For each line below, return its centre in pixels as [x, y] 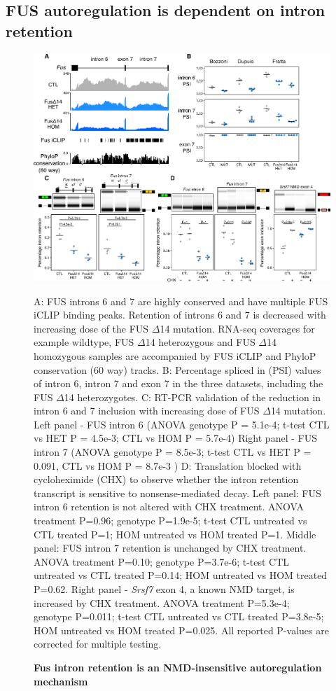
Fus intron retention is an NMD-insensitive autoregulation [178, 667]
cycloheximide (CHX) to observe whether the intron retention [166, 479]
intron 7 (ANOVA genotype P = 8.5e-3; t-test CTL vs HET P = [173, 452]
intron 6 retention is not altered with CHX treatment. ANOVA [169, 507]
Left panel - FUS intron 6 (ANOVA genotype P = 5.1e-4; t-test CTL [182, 424]
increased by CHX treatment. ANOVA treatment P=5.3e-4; [162, 602]
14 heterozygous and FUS [200, 342]
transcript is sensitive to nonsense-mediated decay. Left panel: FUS [177, 493]
